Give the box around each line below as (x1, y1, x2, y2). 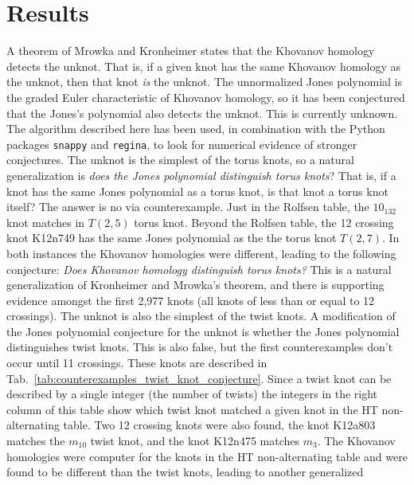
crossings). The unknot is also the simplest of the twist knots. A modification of (6, 307, 396, 324)
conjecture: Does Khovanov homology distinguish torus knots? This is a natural (6, 260, 392, 277)
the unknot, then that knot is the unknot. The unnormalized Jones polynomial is (6, 73, 402, 90)
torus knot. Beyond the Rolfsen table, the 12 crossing (134, 213, 394, 230)
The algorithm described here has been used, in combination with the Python (6, 120, 385, 137)
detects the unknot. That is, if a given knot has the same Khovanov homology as (6, 57, 401, 74)
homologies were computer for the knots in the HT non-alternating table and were (6, 448, 408, 464)
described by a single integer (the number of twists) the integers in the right (6, 385, 378, 402)
